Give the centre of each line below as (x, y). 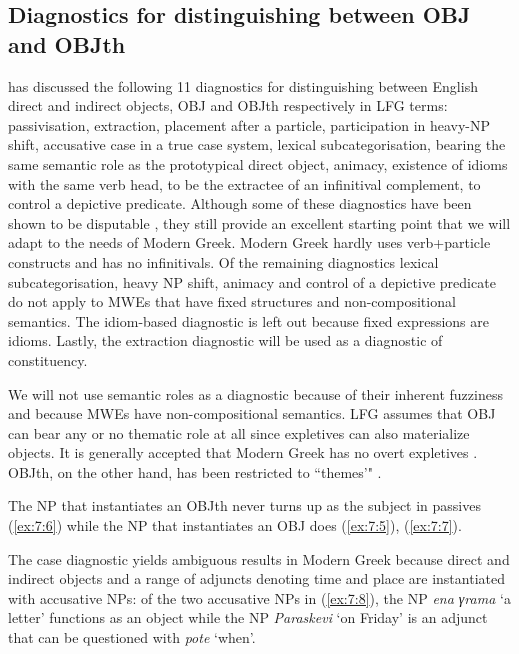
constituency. (48, 359)
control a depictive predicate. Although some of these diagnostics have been (240, 203)
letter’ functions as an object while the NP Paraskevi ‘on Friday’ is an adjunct (248, 617)
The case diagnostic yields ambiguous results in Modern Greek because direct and (259, 558)
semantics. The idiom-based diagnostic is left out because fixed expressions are (248, 320)
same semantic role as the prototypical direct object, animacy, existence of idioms (258, 163)
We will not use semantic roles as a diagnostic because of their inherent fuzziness (255, 393)
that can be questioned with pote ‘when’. (132, 637)
